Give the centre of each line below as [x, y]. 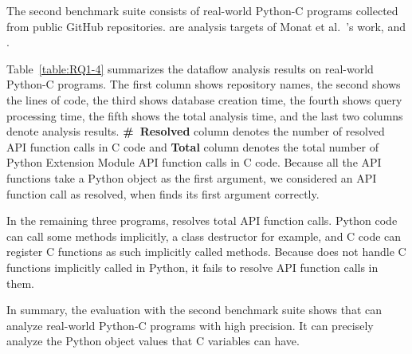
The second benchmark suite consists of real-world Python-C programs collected [202, 10]
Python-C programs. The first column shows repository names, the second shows [204, 84]
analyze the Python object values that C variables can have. [153, 341]
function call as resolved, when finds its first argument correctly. [163, 193]
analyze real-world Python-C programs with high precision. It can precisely [190, 325]
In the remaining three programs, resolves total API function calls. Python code [202, 220]
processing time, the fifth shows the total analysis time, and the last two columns [205, 115]
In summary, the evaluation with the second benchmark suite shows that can [194, 310]
